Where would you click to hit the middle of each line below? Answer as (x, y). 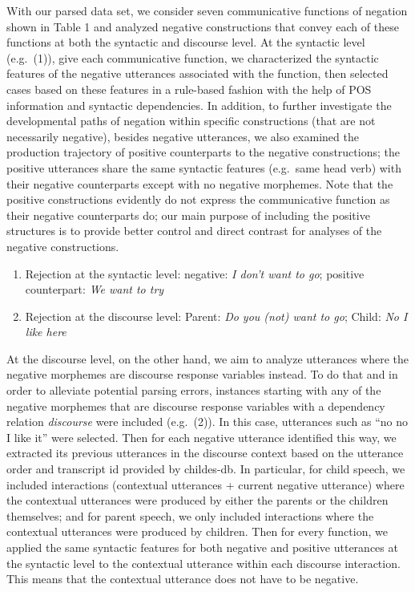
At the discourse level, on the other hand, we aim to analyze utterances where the (207, 358)
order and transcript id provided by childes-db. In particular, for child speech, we (206, 469)
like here (46, 332)
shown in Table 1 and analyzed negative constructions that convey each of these (203, 26)
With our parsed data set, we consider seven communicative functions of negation (207, 10)
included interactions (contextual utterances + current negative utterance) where (205, 484)
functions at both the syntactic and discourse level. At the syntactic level (186, 42)
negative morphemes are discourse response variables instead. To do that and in (202, 374)
